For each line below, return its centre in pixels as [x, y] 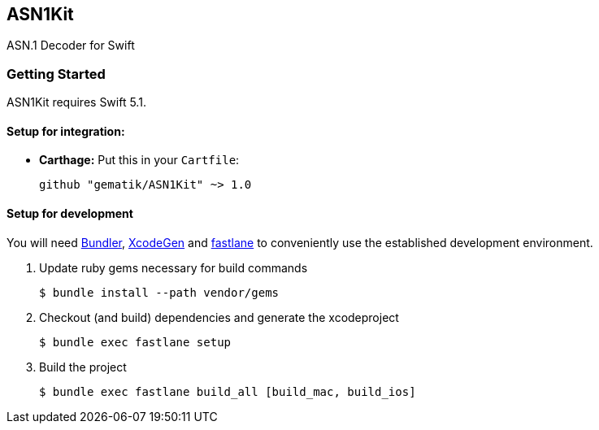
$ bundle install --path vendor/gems [159, 292]
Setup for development [70, 213]
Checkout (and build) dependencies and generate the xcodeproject [219, 317]
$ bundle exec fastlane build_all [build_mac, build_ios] [228, 391]
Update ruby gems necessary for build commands [174, 267]
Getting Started [56, 74]
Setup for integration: [66, 131]
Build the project [83, 367]
